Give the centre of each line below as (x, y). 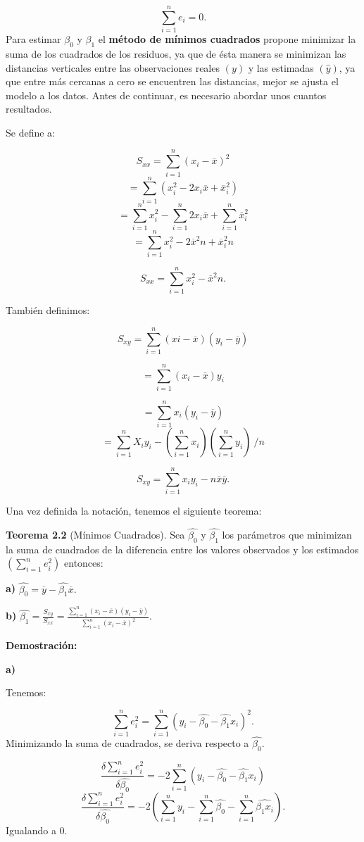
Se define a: (30, 132)
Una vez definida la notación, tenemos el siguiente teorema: (134, 511)
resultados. (29, 109)
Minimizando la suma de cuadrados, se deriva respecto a (127, 743)
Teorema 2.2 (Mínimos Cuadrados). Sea (95, 535)
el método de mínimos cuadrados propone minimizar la (227, 39)
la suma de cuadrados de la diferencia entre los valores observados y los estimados (182, 549)
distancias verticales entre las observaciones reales (113, 67)
